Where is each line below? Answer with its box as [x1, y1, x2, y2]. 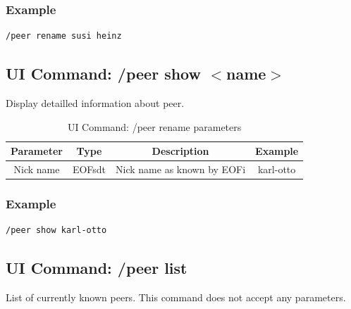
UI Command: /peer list [6, 257, 187, 279]
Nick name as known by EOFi [116, 162, 246, 177]
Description [152, 144, 209, 158]
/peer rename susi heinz [6, 31, 122, 42]
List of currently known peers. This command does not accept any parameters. [6, 290, 346, 305]
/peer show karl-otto [6, 225, 107, 236]
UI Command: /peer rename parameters [67, 119, 242, 134]
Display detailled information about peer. [6, 96, 185, 111]
